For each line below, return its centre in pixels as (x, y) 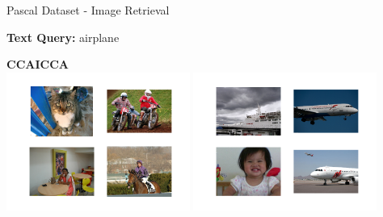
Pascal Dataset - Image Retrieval (88, 10)
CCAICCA (38, 64)
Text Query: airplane (63, 37)
